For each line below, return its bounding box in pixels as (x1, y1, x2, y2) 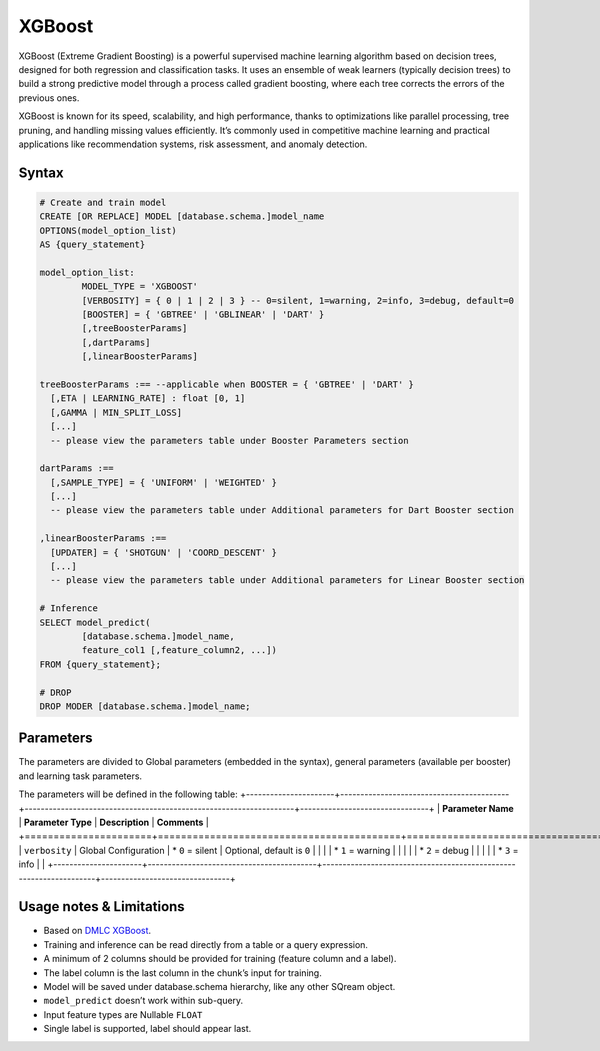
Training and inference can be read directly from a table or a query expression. (43, 938, 369, 950)
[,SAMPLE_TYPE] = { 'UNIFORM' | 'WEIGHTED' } (50, 476, 277, 488)
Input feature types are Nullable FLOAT (43, 1008, 203, 1020)
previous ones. (18, 91, 80, 104)
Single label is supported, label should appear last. (43, 1023, 252, 1035)
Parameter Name (441, 802, 514, 814)
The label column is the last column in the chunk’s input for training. (43, 966, 322, 979)
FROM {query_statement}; (39, 658, 162, 670)
